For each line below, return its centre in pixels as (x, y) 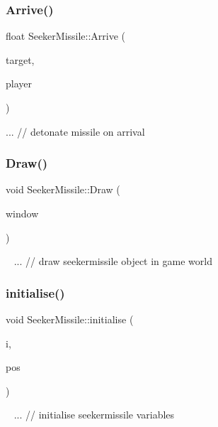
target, (20, 59)
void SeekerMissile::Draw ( (63, 189)
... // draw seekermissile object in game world (113, 261)
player (19, 83)
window (22, 213)
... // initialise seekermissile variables (94, 415)
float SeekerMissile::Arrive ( (66, 36)
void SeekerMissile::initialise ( (70, 319)
